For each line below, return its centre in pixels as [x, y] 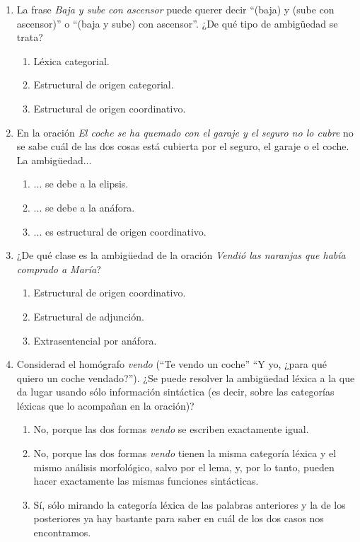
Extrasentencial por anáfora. [95, 340]
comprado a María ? [59, 269]
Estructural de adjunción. [89, 316]
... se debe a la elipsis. [81, 184]
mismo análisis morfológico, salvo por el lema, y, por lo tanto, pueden [184, 467]
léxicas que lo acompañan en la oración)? [105, 405]
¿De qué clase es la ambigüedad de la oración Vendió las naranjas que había [181, 255]
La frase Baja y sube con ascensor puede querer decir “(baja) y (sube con [175, 9]
